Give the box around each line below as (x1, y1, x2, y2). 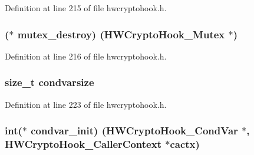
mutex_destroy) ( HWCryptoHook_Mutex (17, 27, 225, 41)
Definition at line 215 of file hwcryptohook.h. (5, 2, 167, 14)
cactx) (170, 137, 200, 151)
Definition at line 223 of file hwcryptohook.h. (5, 98, 167, 110)
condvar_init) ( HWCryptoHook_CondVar (31, 123, 238, 138)
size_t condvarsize (5, 75, 94, 90)
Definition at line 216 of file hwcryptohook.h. (5, 50, 167, 62)
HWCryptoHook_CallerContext (5, 137, 161, 151)
